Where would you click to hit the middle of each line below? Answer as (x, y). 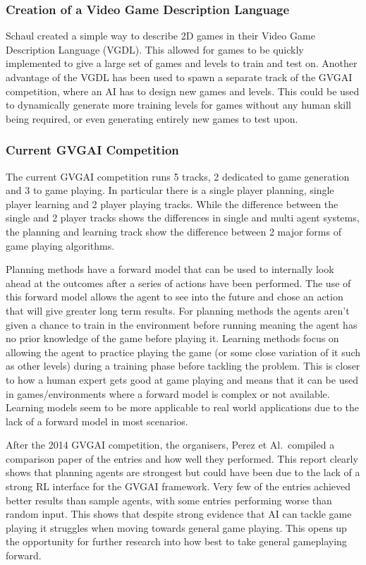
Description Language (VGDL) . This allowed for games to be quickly (155, 49)
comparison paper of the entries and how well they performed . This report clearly (182, 458)
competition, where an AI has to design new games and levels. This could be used (183, 91)
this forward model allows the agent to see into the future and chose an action (175, 297)
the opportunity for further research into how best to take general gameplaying (176, 541)
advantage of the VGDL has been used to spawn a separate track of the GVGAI (179, 77)
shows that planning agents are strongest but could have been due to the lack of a (183, 472)
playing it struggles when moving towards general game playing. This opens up (176, 527)
